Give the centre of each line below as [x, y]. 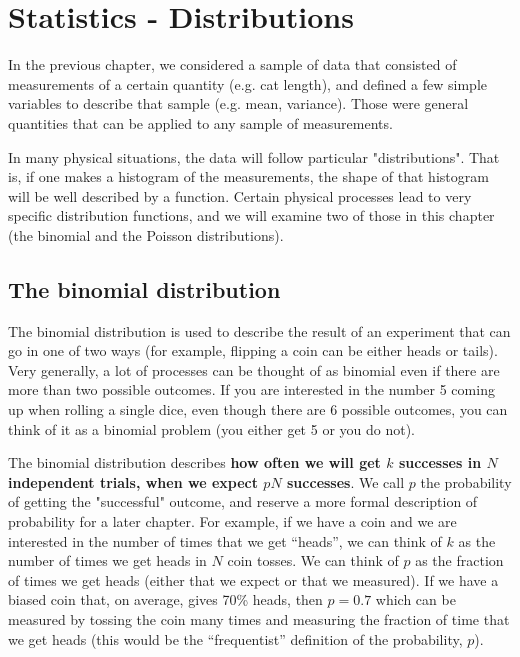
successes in [440, 462]
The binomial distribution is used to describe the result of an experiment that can [259, 330]
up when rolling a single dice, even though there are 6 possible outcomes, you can [258, 409]
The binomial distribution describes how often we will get [194, 462]
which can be [415, 599]
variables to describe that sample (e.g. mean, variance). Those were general [238, 103]
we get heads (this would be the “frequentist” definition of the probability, [235, 638]
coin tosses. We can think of [313, 560]
